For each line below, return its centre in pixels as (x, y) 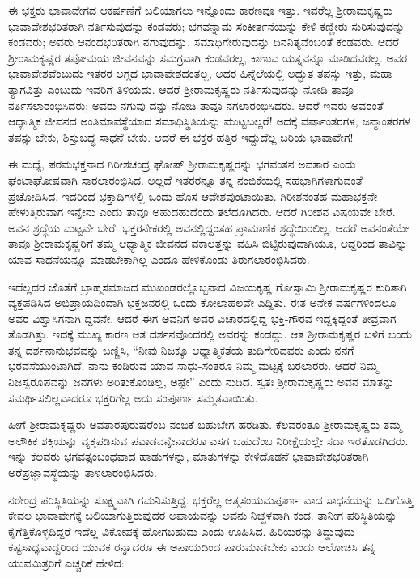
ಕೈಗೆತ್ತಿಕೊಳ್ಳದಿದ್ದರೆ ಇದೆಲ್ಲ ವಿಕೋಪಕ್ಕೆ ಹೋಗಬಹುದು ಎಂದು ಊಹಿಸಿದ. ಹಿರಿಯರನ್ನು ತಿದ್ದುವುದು (182, 531)
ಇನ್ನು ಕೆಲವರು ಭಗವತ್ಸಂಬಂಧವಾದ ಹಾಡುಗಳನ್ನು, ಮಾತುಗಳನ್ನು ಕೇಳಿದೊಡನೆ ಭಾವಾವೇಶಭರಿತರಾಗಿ (189, 456)
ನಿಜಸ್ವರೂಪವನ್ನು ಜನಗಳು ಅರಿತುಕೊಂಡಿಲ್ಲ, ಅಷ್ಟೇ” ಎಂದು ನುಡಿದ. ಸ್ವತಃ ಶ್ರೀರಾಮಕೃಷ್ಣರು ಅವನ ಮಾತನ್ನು (202, 382)
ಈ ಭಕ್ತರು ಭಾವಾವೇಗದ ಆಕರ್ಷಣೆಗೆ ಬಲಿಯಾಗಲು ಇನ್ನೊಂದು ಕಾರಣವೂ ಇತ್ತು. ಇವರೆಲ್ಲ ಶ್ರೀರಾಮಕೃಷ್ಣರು (201, 10)
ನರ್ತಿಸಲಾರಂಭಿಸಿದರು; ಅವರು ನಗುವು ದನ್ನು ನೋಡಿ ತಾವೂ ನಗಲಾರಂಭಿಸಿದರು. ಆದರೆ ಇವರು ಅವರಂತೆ (196, 105)
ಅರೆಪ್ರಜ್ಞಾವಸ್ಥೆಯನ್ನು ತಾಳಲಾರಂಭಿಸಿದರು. (83, 472)
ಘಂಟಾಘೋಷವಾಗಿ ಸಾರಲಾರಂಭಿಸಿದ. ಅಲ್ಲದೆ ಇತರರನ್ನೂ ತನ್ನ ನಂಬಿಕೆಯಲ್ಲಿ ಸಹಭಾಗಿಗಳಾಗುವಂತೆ (185, 179)
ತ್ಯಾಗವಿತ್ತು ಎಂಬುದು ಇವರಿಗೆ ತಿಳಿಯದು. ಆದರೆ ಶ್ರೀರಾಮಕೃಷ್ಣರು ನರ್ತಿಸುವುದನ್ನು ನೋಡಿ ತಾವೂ (181, 89)
